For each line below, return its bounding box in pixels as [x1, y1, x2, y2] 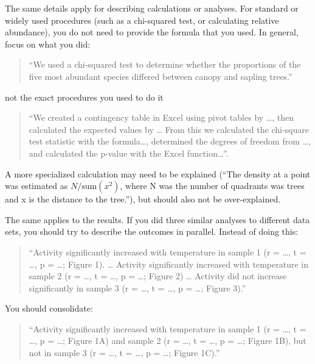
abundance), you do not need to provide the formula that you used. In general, [5, 26, 299, 38]
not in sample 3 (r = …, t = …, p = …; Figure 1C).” [29, 346, 220, 359]
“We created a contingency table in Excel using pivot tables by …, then [29, 111, 294, 124]
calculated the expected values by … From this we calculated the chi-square [29, 123, 309, 135]
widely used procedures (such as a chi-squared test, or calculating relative [5, 13, 279, 26]
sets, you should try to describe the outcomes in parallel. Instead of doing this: [5, 225, 299, 238]
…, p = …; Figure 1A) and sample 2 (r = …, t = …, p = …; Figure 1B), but [29, 334, 306, 347]
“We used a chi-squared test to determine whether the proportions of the [29, 58, 301, 71]
